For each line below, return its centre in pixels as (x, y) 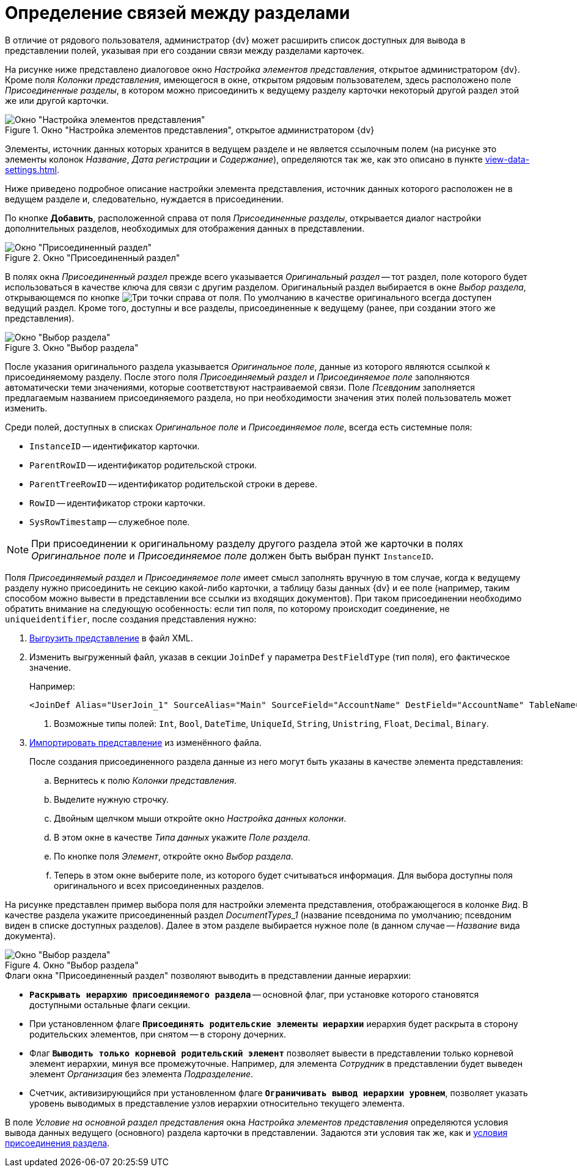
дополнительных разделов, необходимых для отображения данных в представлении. (185, 228)
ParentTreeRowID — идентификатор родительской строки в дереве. (173, 484)
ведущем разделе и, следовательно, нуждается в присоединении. (145, 199)
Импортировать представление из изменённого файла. (145, 742)
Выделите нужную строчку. (112, 799)
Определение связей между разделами (178, 13)
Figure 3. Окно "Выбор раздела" (72, 347)
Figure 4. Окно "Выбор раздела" (72, 965)
